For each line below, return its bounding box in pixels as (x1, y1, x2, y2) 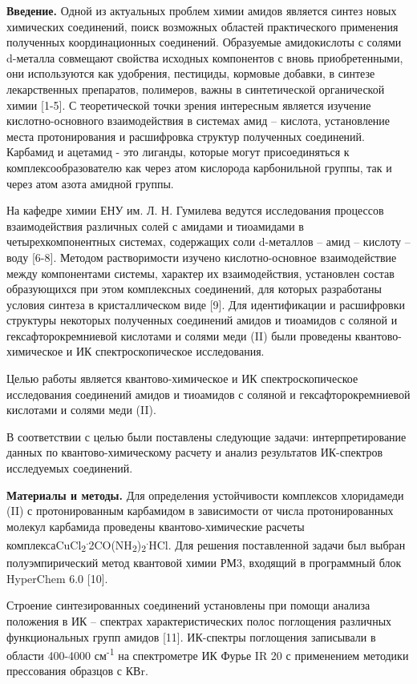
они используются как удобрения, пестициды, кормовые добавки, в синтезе (6, 65, 375, 82)
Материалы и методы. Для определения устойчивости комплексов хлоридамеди (6, 486, 404, 503)
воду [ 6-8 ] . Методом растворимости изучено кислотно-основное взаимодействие (6, 248, 397, 265)
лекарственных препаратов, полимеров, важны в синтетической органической (6, 80, 385, 97)
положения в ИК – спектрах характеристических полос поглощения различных (6, 612, 392, 629)
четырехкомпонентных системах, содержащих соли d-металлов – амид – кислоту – (6, 233, 411, 250)
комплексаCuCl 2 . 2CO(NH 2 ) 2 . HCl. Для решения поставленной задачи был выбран (6, 534, 406, 555)
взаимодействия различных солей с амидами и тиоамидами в (6, 217, 304, 234)
